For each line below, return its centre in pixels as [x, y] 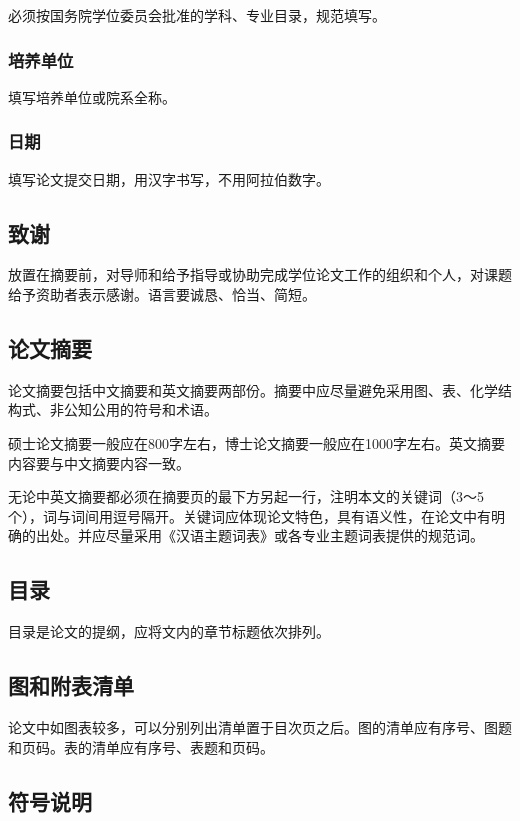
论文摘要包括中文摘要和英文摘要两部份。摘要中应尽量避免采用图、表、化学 [253, 389]
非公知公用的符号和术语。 [133, 409]
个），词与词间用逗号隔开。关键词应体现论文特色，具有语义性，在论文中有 [249, 515]
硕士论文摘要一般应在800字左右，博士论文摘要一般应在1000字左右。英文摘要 [256, 443]
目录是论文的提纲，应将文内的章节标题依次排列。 [169, 631]
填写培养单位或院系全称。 [92, 96]
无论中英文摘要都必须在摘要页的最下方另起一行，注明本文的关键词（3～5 [246, 496]
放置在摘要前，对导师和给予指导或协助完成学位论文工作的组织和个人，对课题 [260, 274]
